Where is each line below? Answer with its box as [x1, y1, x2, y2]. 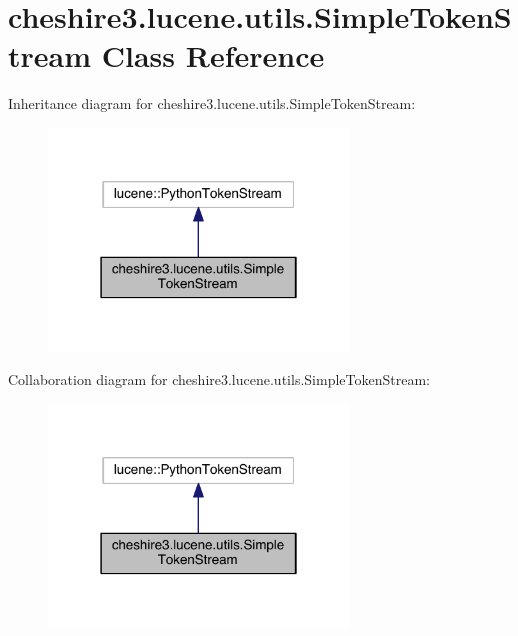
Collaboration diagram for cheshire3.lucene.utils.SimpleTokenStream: [8, 369, 430, 390]
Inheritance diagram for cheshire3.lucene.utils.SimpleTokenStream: [8, 93, 416, 114]
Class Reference [101, 35, 325, 76]
